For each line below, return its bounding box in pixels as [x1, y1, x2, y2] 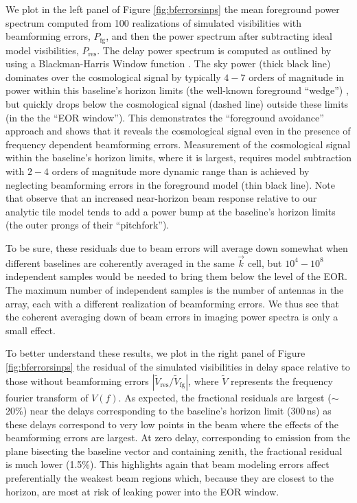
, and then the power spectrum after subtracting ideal [106, 29, 332, 43]
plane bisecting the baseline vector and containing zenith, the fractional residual [5, 443, 343, 458]
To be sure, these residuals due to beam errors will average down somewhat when [5, 240, 348, 255]
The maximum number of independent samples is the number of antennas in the [5, 282, 344, 296]
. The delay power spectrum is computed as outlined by [97, 43, 332, 57]
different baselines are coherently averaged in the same [5, 255, 235, 270]
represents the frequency [230, 373, 333, 388]
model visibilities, [5, 43, 79, 57]
